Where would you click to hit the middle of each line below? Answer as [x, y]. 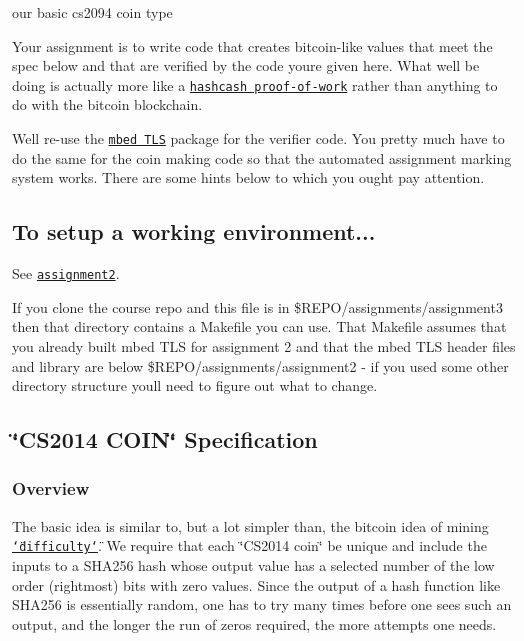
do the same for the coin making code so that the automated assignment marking [262, 157]
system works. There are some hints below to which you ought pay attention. [248, 177]
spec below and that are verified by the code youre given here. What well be [246, 65]
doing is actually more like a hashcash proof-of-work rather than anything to [255, 84]
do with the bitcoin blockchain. [107, 104]
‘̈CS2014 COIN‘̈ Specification [165, 439]
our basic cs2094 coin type [92, 12]
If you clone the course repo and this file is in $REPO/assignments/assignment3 [257, 306]
